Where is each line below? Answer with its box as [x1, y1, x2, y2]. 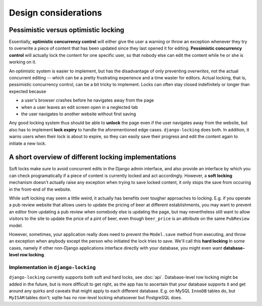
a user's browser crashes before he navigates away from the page [21, 97, 154, 103]
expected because [9, 88, 46, 94]
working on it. [9, 59, 36, 65]
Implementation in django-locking [9, 264, 96, 270]
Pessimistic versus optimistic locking [9, 26, 125, 34]
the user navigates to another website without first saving [21, 111, 136, 117]
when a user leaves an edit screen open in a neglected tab [21, 104, 138, 110]
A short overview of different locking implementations [9, 153, 177, 162]
